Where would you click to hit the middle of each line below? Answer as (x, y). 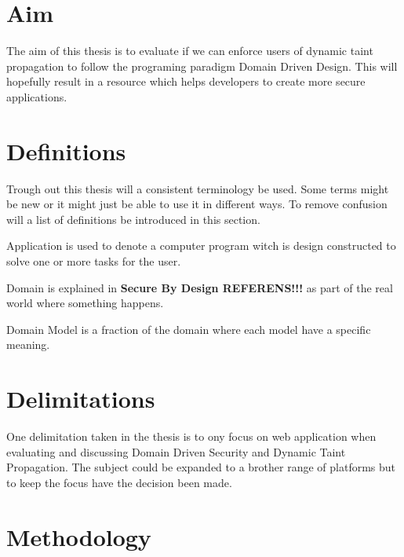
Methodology (79, 536)
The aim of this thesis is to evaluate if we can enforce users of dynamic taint (190, 51)
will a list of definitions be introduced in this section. (133, 219)
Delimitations (81, 399)
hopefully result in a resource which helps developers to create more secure (186, 81)
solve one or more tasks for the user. (94, 261)
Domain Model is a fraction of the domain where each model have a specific (189, 329)
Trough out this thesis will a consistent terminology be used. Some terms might (198, 188)
